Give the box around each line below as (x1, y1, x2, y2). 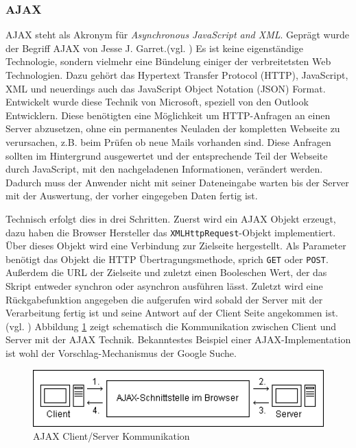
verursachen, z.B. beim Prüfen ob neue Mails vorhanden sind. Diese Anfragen (5, 134, 331, 149)
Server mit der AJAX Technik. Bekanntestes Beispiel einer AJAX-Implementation (5, 332, 351, 347)
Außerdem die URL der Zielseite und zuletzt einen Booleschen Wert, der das (5, 265, 327, 279)
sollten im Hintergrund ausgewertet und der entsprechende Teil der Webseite (5, 148, 328, 162)
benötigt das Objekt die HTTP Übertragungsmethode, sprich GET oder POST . (5, 251, 329, 266)
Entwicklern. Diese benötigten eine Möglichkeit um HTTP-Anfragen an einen (5, 108, 331, 122)
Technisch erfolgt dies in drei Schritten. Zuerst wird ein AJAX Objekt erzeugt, (5, 211, 336, 225)
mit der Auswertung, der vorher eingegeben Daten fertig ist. (5, 188, 258, 203)
